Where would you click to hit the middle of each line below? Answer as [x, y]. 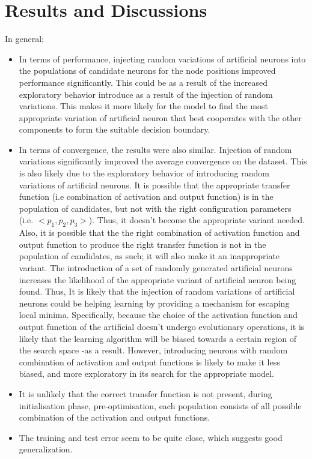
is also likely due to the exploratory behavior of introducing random [144, 173]
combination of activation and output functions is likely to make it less [149, 361]
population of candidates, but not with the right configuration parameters [155, 208]
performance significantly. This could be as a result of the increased [143, 82]
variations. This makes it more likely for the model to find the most [143, 106]
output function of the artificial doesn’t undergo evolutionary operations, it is [162, 326]
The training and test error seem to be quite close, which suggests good [151, 437]
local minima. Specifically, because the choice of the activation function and [158, 315]
